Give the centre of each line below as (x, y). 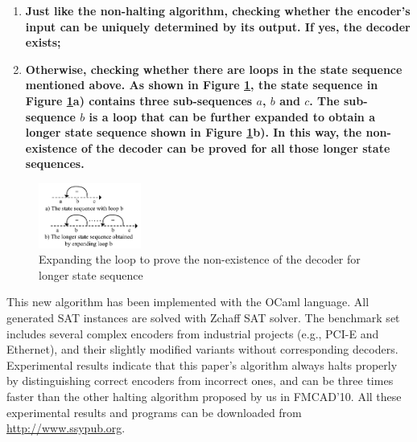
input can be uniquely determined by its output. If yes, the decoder (218, 26)
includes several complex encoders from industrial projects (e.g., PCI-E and (193, 333)
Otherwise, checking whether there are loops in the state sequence (214, 69)
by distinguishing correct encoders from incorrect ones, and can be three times (200, 381)
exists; (43, 42)
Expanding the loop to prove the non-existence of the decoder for (200, 259)
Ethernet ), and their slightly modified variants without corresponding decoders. (202, 349)
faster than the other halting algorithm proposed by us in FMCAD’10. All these (204, 397)
